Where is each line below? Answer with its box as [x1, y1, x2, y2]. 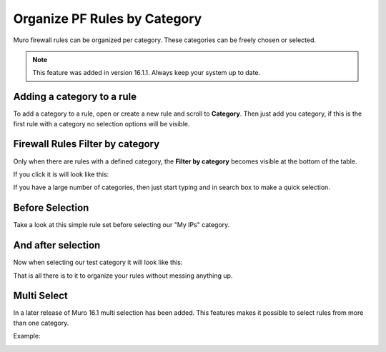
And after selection [13, 239, 101, 251]
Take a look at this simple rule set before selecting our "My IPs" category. [13, 221, 230, 229]
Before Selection [13, 202, 89, 214]
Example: [13, 332, 41, 341]
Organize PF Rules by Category [13, 11, 202, 26]
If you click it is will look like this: [13, 170, 109, 178]
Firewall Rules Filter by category [13, 138, 160, 150]
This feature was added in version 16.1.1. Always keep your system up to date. [32, 69, 261, 77]
